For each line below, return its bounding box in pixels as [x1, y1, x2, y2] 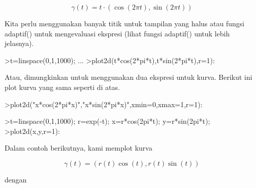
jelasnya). [5, 38, 34, 49]
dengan [5, 174, 27, 184]
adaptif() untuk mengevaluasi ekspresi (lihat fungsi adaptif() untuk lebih [5, 28, 230, 38]
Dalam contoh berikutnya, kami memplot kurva [5, 143, 152, 153]
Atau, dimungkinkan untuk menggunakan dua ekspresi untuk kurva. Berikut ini [5, 72, 252, 82]
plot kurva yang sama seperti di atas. [5, 81, 120, 92]
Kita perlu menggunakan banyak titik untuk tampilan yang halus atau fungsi [5, 18, 244, 28]
